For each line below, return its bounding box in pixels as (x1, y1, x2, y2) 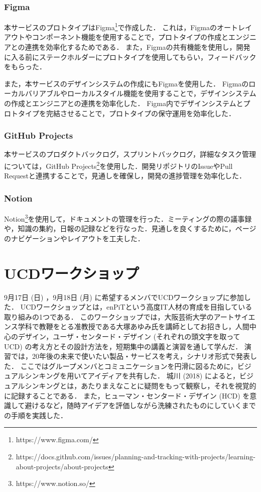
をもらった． (4, 61, 46, 72)
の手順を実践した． (4, 410, 67, 420)
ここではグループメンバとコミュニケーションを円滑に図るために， (20, 360, 237, 371)
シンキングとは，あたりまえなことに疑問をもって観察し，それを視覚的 (25, 380, 256, 390)
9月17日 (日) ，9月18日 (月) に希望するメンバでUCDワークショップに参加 (4, 291, 244, 302)
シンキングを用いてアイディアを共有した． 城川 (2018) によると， (25, 370, 239, 381)
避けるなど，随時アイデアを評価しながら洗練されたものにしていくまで (25, 400, 256, 411)
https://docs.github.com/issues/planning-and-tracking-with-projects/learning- (16, 451, 255, 461)
